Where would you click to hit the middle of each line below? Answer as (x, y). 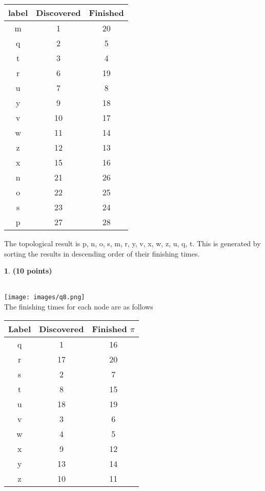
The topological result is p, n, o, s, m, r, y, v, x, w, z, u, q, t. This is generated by (132, 243)
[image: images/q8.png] (45, 297)
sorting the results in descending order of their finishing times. (102, 253)
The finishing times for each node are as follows (79, 307)
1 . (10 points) (28, 271)
